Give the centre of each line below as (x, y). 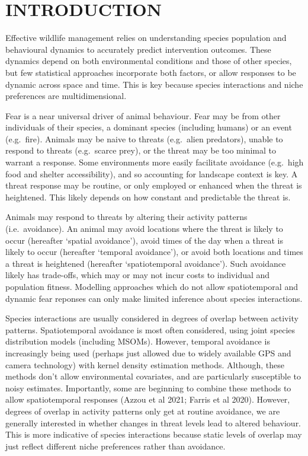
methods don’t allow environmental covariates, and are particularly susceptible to (153, 376)
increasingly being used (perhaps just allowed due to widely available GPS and (148, 353)
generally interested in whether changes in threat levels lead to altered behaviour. (153, 422)
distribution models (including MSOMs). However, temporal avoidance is (138, 341)
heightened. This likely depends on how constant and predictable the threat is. (148, 197)
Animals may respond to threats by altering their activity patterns (126, 217)
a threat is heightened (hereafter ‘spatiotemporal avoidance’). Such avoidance (146, 263)
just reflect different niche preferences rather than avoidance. (115, 446)
